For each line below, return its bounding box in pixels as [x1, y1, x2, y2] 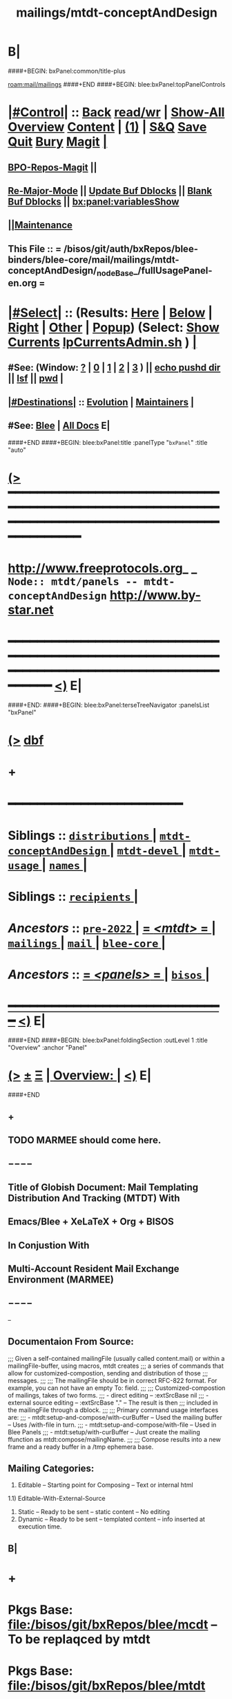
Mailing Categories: [8, 1462, 95, 1474]
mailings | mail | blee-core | [8, 935, 166, 951]
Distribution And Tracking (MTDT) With [8, 1192, 180, 1204]
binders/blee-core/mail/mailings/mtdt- [8, 254, 180, 265]
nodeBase [96, 268, 134, 278]
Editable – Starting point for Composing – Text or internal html [17, 1481, 193, 1489]
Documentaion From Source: [8, 1336, 134, 1348]
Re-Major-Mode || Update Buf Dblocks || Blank [8, 185, 213, 197]
